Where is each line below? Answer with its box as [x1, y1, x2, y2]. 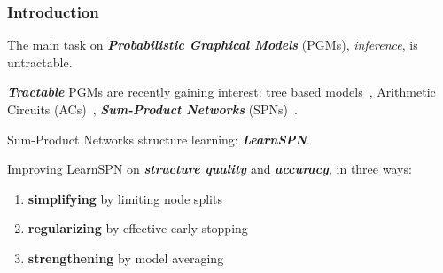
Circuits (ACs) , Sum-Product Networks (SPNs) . [7, 100, 298, 118]
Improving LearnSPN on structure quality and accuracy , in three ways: [7, 160, 412, 178]
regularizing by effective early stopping [27, 219, 248, 238]
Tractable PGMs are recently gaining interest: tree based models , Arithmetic [7, 82, 436, 101]
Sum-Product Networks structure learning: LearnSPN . [7, 129, 310, 148]
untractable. [7, 52, 73, 71]
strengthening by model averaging [27, 248, 224, 267]
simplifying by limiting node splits [27, 189, 222, 207]
